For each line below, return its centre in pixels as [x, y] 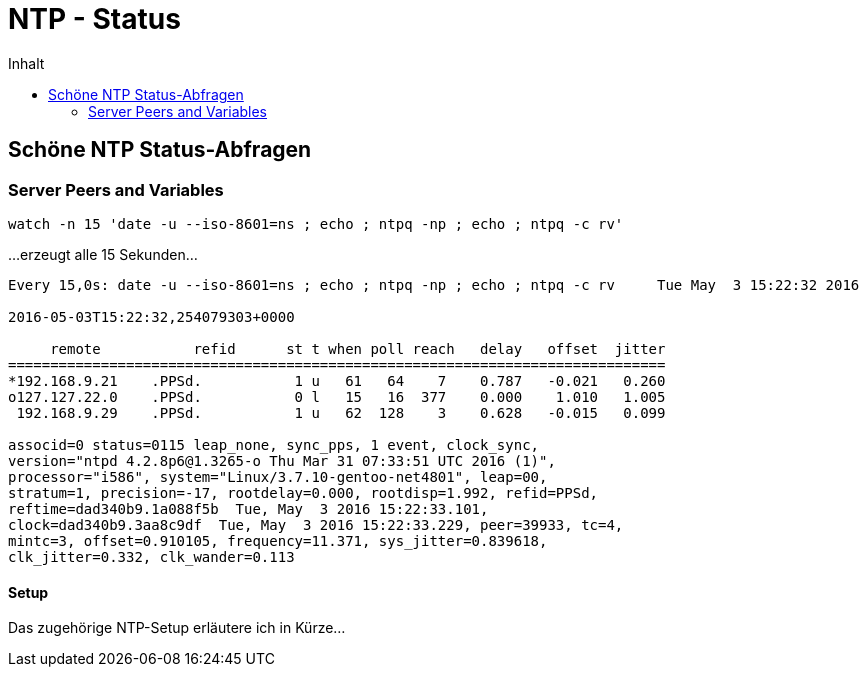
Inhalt [26, 63]
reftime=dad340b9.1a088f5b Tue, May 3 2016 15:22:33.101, [248, 508]
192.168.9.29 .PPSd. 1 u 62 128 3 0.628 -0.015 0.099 [341, 412]
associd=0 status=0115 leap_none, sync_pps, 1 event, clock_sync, [274, 444]
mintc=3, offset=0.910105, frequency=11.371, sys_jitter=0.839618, [278, 540]
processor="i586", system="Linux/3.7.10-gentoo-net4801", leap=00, [278, 476]
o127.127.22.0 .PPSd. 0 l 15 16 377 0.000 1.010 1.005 [337, 396]
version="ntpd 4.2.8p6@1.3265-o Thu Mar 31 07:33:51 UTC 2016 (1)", [282, 460]
